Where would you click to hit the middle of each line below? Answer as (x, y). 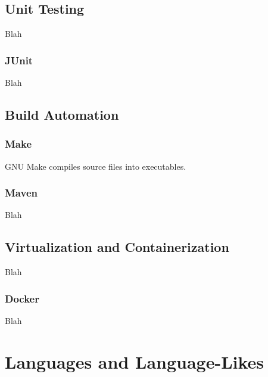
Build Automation (62, 114)
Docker (22, 298)
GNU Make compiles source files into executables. (96, 166)
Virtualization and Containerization (117, 247)
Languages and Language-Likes (135, 361)
